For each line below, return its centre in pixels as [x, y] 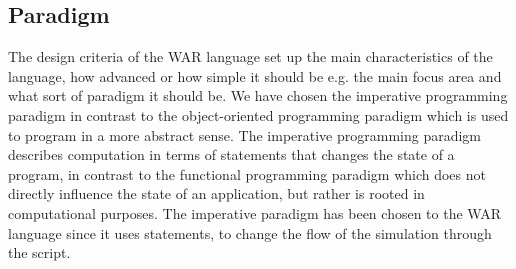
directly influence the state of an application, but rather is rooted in [216, 193]
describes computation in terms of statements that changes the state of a [231, 154]
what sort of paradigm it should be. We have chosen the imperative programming [258, 95]
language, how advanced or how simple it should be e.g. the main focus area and [255, 75]
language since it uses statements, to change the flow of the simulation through [250, 232]
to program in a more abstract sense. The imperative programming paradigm [245, 134]
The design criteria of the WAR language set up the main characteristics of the [250, 56]
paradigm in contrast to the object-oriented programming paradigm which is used [258, 114]
